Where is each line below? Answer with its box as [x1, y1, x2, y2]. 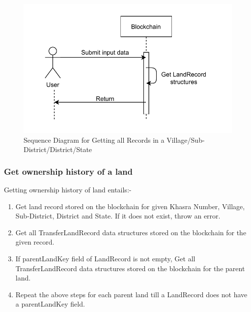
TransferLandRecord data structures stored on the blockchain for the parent [15, 263, 245, 273]
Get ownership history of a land [4, 165, 133, 177]
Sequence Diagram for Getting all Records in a [24, 134, 165, 145]
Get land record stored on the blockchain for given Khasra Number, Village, [15, 201, 245, 211]
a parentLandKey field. [15, 299, 85, 309]
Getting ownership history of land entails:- [4, 184, 132, 194]
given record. [15, 237, 55, 247]
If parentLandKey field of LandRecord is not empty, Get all [15, 253, 195, 263]
